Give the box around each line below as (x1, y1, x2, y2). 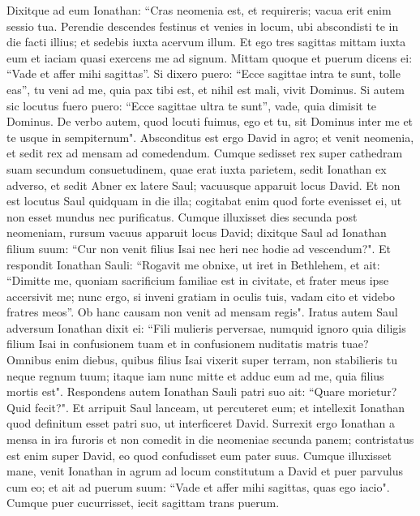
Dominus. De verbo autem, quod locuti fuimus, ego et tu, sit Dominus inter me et (6, 113, 414, 130)
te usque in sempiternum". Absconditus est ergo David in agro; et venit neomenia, (6, 128, 414, 145)
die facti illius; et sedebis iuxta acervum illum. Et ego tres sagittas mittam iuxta (6, 33, 406, 50)
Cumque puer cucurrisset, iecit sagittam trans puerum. (6, 494, 280, 511)
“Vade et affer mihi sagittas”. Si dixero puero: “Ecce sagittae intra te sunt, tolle (6, 65, 401, 82)
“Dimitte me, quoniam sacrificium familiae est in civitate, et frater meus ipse (6, 272, 389, 289)
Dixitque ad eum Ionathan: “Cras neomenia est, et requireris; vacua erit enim (6, 2, 392, 18)
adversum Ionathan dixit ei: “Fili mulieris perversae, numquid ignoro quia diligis (6, 319, 406, 336)
